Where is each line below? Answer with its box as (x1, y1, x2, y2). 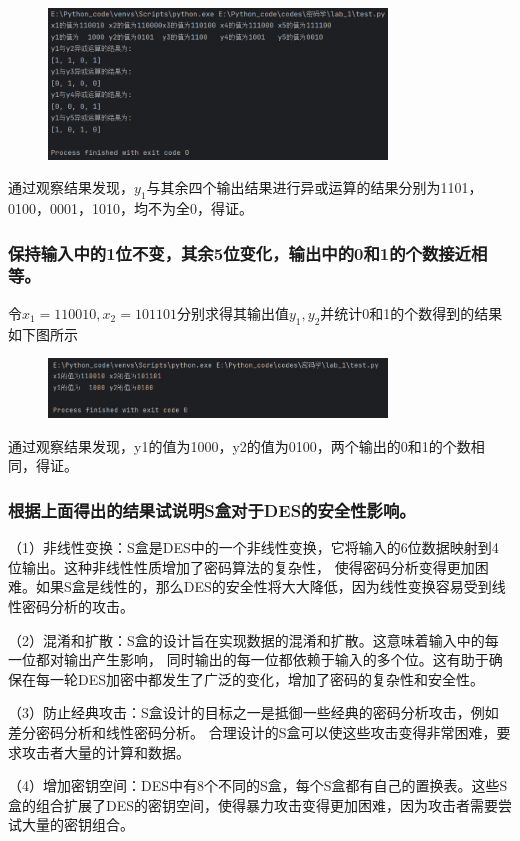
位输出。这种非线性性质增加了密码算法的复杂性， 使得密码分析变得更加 (8, 556, 475, 577)
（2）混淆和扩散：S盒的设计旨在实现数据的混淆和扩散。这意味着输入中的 (8, 629, 485, 650)
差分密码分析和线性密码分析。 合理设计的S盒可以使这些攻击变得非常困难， (8, 721, 497, 742)
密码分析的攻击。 (21, 595, 134, 616)
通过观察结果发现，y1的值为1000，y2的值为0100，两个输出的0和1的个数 (8, 435, 471, 456)
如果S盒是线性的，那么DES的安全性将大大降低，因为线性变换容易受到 (35, 576, 492, 597)
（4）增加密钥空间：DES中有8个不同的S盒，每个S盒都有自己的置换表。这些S (8, 775, 508, 796)
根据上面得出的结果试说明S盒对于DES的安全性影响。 (8, 497, 416, 522)
